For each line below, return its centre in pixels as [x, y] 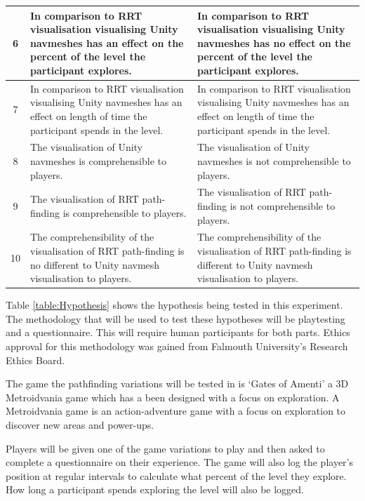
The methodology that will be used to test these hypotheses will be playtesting [175, 318]
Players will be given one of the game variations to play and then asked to [165, 448]
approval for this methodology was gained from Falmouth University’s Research [177, 346]
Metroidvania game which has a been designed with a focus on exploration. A [173, 397]
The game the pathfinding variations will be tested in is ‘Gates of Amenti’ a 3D [177, 383]
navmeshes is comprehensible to [98, 160]
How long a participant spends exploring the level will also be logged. [155, 489]
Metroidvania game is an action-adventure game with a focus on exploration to [176, 411]
